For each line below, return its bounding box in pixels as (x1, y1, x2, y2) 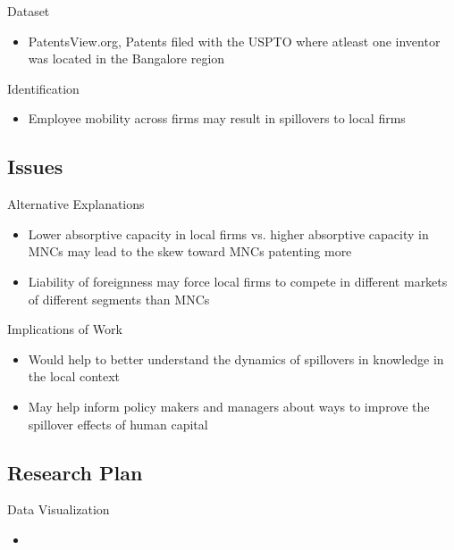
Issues (7, 153, 63, 180)
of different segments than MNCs (28, 289, 210, 308)
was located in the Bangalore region (28, 49, 225, 68)
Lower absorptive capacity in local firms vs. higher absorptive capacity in (28, 224, 429, 243)
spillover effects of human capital (28, 414, 208, 433)
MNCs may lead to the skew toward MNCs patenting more (28, 242, 352, 261)
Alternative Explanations (7, 195, 145, 213)
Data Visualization (7, 500, 110, 519)
